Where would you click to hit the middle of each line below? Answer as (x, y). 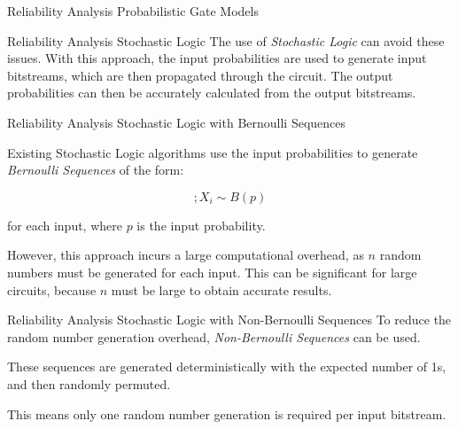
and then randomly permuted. (89, 383)
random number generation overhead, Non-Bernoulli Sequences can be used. (214, 336)
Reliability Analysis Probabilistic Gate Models (133, 11)
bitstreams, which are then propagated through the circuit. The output (200, 75)
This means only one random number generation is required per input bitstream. (227, 413)
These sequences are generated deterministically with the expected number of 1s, (227, 367)
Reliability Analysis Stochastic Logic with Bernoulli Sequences (177, 122)
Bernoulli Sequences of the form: (96, 170)
